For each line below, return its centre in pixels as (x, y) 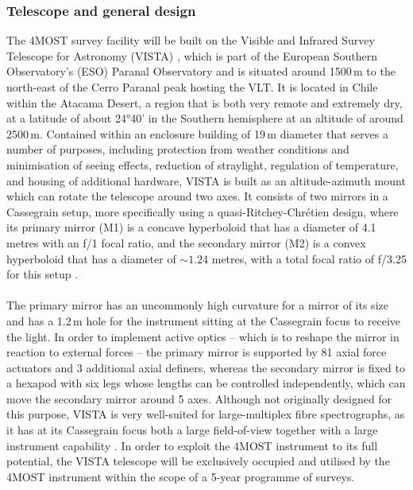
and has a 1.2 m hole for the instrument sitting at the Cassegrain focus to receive (204, 320)
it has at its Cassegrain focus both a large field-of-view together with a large (192, 430)
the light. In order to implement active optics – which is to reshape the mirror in (203, 336)
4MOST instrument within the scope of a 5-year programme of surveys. (181, 476)
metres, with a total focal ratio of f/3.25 (309, 258)
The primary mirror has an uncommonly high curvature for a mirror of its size (197, 305)
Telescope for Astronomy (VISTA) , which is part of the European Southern (192, 55)
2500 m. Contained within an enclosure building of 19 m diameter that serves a (198, 133)
